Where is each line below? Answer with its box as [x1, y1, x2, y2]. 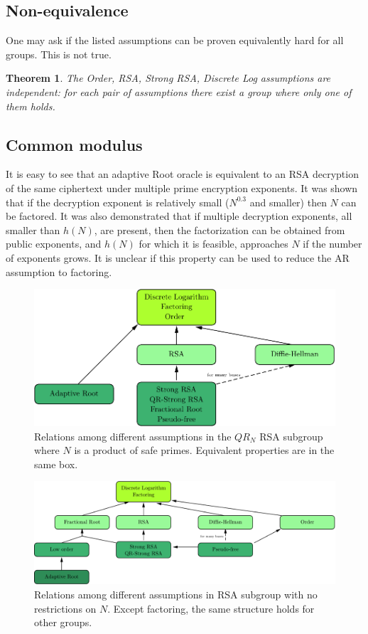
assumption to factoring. [6, 264, 112, 279]
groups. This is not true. [6, 46, 112, 61]
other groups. [34, 615, 92, 630]
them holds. [6, 98, 55, 113]
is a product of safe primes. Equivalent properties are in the [74, 443, 335, 458]
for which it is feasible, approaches [139, 236, 288, 251]
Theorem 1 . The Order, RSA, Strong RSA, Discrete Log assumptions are [6, 70, 331, 85]
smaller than [6, 222, 60, 237]
